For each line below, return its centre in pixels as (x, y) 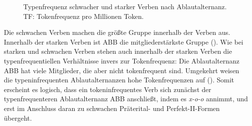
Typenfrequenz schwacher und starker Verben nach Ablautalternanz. (125, 6)
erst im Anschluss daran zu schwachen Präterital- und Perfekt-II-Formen (112, 108)
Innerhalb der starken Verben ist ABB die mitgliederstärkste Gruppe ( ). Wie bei (124, 41)
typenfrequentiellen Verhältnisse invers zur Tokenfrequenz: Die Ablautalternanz (122, 60)
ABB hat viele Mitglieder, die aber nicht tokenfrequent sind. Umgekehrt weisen (122, 70)
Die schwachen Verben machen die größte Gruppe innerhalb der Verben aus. (117, 32)
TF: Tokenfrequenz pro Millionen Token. (84, 16)
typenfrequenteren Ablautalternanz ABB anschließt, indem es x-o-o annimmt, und (126, 99)
